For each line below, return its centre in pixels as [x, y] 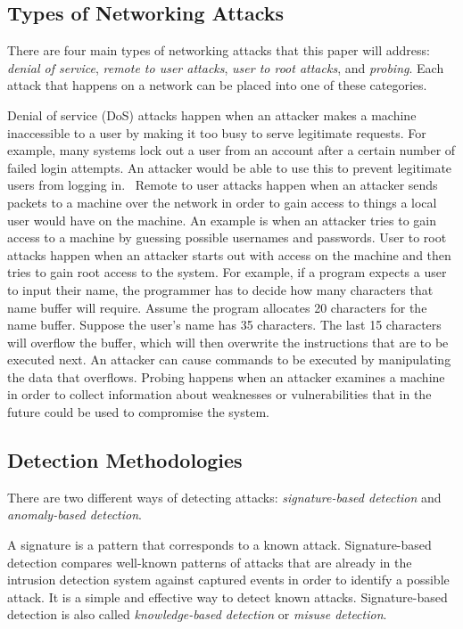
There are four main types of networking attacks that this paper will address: [219, 50]
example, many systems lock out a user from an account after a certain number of [231, 150]
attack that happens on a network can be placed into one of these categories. [217, 85]
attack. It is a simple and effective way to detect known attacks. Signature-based [227, 596]
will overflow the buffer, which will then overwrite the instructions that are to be [228, 342]
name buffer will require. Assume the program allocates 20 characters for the [217, 307]
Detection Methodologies [125, 460]
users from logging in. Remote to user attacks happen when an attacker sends [223, 185]
